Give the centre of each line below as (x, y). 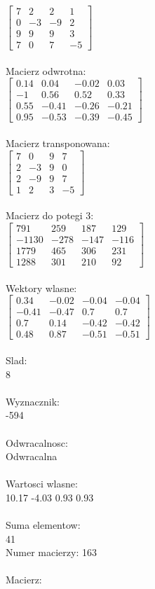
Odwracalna (32, 456)
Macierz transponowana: (58, 143)
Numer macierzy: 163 (51, 552)
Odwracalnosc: (37, 442)
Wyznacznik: (33, 401)
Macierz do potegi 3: (50, 215)
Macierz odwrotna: (46, 70)
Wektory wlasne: (41, 287)
